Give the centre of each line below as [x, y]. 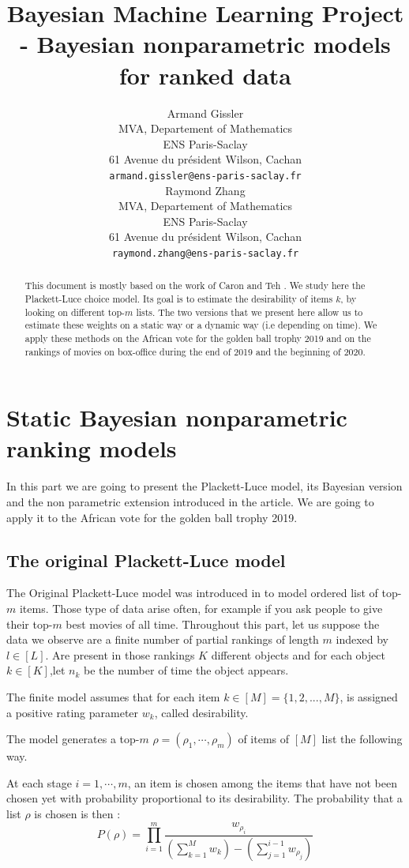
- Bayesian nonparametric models [205, 44]
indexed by [362, 639]
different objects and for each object [298, 654]
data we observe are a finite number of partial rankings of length [163, 639]
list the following [362, 739]
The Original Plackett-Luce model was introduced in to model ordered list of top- [204, 593]
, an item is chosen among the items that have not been [262, 782]
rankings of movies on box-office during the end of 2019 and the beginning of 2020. [195, 351]
